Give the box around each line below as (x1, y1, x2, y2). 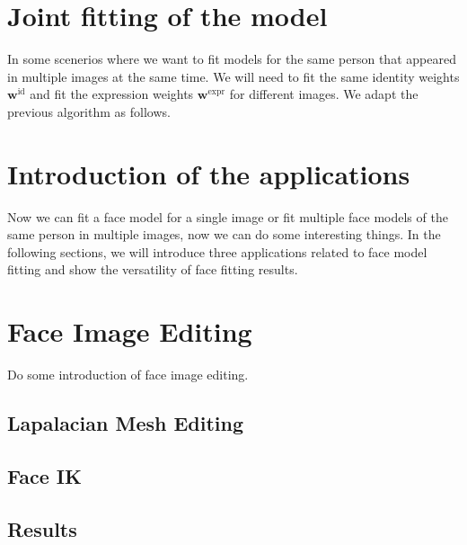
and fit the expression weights (30, 85, 194, 103)
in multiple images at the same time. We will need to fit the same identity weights (7, 67, 460, 85)
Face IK (7, 461, 82, 489)
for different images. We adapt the (229, 85, 419, 103)
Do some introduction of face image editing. (7, 365, 249, 384)
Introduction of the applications (7, 155, 410, 192)
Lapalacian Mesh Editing (7, 409, 244, 437)
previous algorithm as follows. (7, 102, 171, 121)
